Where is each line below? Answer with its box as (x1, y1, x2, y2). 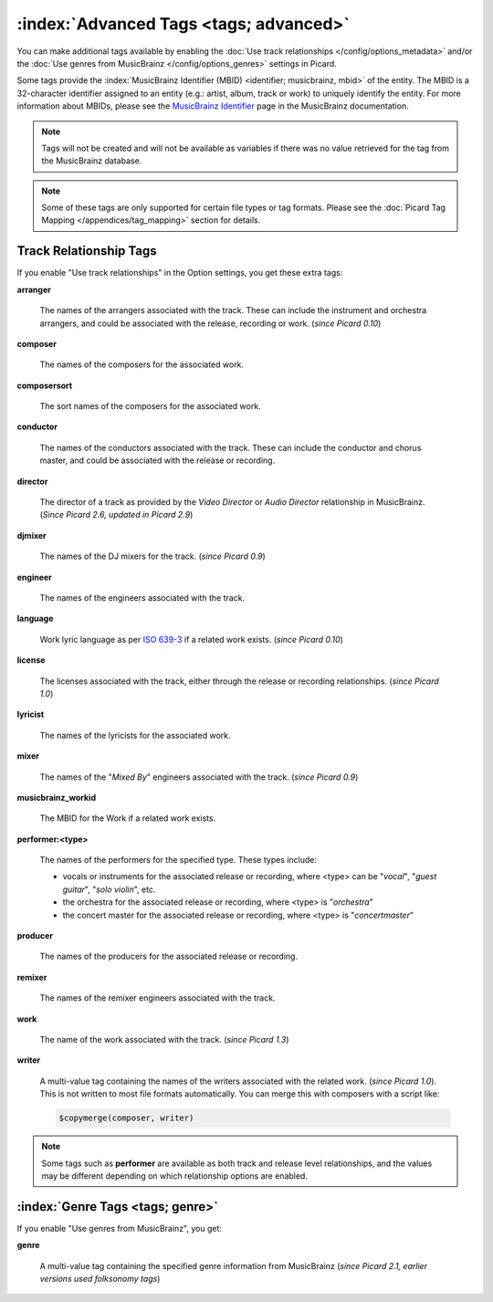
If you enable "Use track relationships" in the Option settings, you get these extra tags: (16, 268, 343, 278)
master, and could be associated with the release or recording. (39, 455, 276, 466)
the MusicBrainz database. (41, 155, 142, 166)
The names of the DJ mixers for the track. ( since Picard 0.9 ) (39, 551, 267, 562)
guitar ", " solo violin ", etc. (62, 884, 156, 895)
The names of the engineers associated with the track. (39, 593, 246, 603)
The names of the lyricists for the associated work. (39, 730, 231, 740)
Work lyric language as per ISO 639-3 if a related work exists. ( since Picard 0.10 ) (39, 634, 344, 645)
